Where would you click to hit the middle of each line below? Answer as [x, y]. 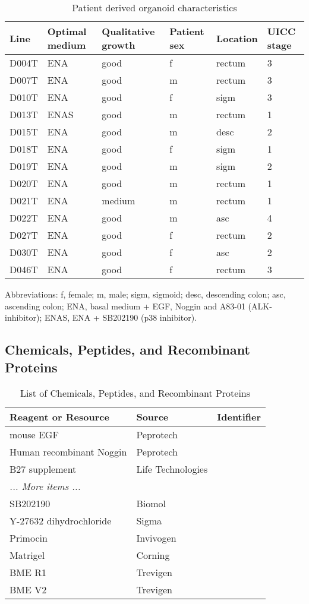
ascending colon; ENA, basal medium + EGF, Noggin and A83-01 [125, 306]
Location [237, 38]
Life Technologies [172, 469]
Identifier [239, 417]
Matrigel [27, 555]
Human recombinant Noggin [68, 452]
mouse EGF [34, 435]
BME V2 [28, 590]
